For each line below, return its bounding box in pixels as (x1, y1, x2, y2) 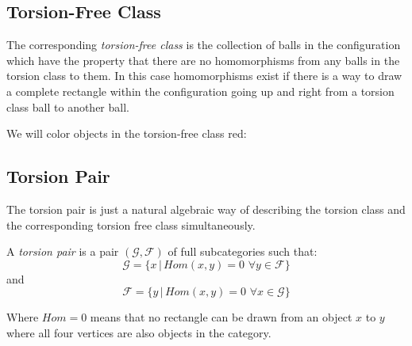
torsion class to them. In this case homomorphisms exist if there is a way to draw (6, 67, 402, 84)
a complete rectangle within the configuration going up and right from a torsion (6, 82, 395, 99)
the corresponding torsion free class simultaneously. (6, 216, 256, 233)
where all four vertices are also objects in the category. (6, 324, 271, 340)
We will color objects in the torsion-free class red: (6, 125, 247, 142)
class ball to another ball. (6, 98, 129, 115)
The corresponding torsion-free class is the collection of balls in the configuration (6, 36, 401, 53)
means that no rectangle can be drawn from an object (90, 309, 352, 325)
